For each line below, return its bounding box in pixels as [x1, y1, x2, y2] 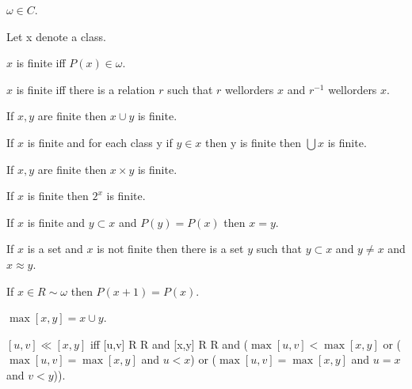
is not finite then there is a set [97, 240, 244, 257]
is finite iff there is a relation [16, 81, 155, 97]
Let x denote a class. [6, 28, 106, 44]
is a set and [27, 240, 83, 257]
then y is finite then [205, 134, 302, 150]
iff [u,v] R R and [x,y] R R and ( [90, 335, 249, 352]
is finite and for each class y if [27, 134, 173, 150]
